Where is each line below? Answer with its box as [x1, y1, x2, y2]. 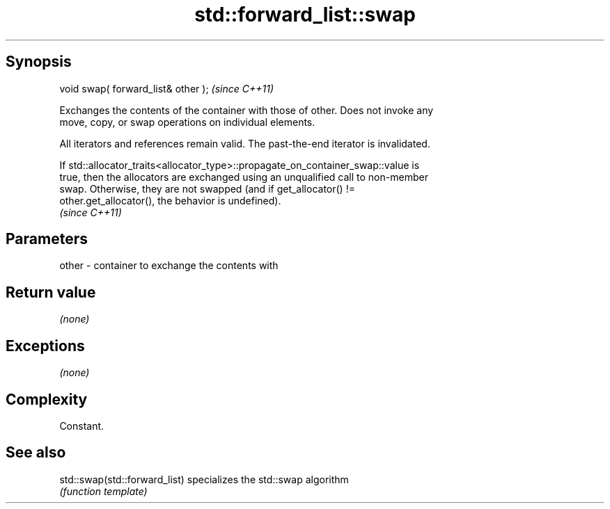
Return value [6, 283, 96, 301]
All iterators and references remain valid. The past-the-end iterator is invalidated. [59, 137, 430, 150]
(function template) [59, 485, 148, 497]
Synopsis [6, 53, 72, 71]
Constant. [59, 419, 104, 432]
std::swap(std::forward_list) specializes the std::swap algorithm [59, 473, 349, 485]
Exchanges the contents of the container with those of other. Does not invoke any [59, 104, 434, 116]
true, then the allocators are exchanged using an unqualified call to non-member [59, 170, 428, 183]
